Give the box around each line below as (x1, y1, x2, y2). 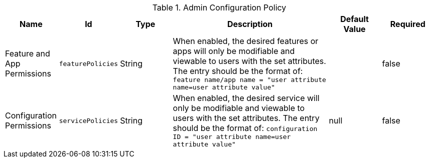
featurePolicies (59, 59, 118, 67)
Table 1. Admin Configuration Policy (152, 2, 287, 12)
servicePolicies (59, 116, 118, 124)
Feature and (5, 48, 50, 58)
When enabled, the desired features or (173, 36, 319, 46)
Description (227, 19, 273, 29)
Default (340, 14, 369, 24)
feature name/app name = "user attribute (173, 76, 326, 83)
